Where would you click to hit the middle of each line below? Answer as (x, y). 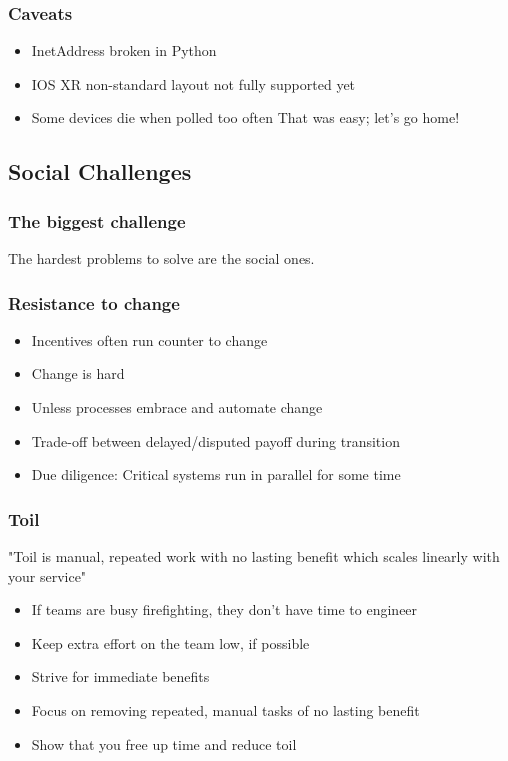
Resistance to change (94, 302)
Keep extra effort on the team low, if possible (170, 642)
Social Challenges (100, 171)
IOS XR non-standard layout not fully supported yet (193, 83)
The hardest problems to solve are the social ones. (161, 258)
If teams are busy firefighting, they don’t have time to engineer (224, 609)
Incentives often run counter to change (149, 339)
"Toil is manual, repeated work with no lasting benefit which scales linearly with (254, 556)
